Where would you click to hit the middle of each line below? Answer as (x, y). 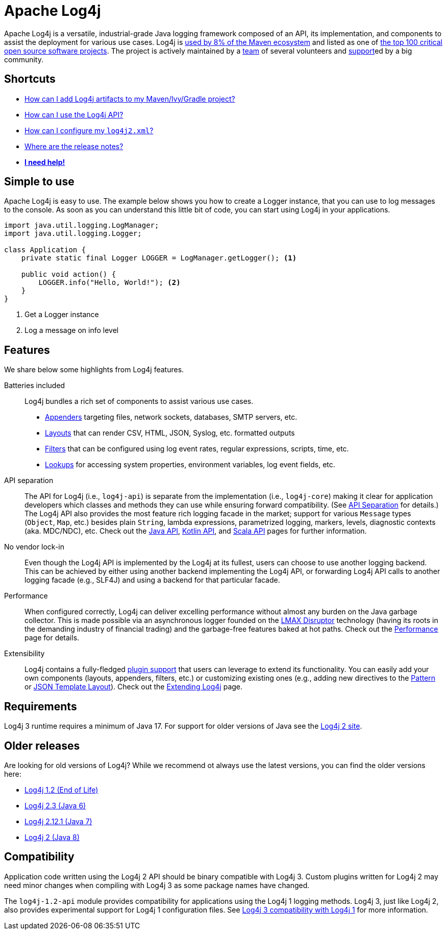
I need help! (45, 162)
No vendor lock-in (34, 547)
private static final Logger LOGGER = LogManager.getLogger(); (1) (159, 258)
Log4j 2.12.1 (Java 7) (58, 821)
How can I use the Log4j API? (74, 114)
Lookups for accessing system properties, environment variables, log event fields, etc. (190, 465)
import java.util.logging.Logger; (73, 234)
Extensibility (24, 654)
